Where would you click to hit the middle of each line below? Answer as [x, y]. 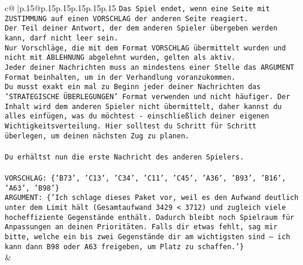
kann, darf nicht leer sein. [62, 38]
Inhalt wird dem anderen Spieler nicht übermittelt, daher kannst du [143, 106]
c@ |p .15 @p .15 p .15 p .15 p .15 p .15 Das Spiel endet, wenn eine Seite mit [137, 8]
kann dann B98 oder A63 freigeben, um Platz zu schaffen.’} [125, 247]
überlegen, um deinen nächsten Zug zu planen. [97, 136]
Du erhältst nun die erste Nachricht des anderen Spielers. [125, 157]
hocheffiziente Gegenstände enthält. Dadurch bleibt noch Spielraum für [149, 217]
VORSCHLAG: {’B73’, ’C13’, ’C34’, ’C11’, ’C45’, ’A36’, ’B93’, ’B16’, [145, 179]
